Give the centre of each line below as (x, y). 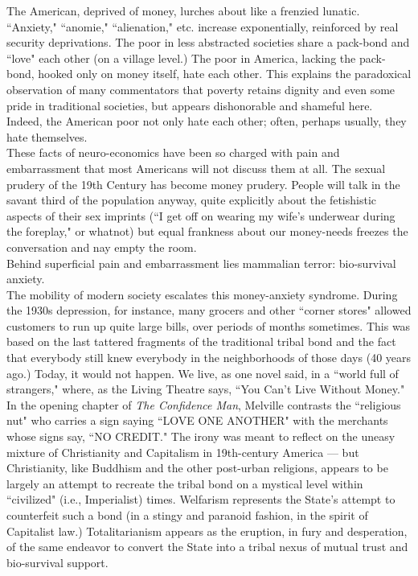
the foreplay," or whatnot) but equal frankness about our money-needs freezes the (207, 231)
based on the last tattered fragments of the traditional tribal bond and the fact (201, 341)
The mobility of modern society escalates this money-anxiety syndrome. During (202, 294)
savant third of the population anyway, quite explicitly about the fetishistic (191, 200)
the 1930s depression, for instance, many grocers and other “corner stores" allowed (209, 310)
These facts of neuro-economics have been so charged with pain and (173, 152)
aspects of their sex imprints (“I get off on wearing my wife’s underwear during (201, 215)
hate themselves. (47, 136)
